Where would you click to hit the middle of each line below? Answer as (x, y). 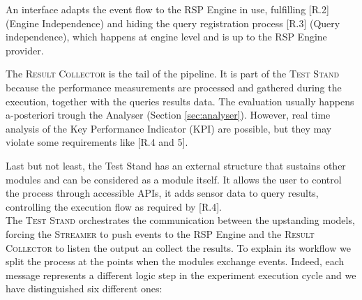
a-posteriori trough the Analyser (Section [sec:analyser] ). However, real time (168, 115)
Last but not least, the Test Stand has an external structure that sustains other (176, 165)
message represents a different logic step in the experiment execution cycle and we (181, 275)
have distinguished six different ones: (84, 288)
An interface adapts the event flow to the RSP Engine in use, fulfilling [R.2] (167, 9)
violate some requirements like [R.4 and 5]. (97, 142)
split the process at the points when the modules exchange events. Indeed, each (175, 261)
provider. (25, 50)
